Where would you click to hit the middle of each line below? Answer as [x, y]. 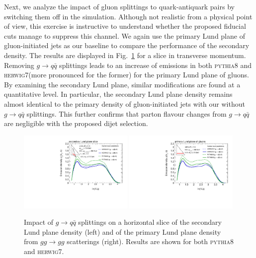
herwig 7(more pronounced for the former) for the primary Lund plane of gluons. [127, 75]
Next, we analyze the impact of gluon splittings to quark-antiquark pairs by [119, 6]
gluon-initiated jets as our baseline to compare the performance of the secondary [127, 45]
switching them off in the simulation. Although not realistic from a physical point [128, 16]
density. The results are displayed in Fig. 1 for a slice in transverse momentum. [125, 55]
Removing [19, 65]
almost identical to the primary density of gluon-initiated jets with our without [125, 103]
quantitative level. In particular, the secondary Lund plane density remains [118, 94]
